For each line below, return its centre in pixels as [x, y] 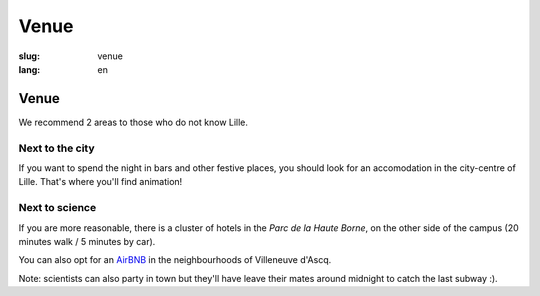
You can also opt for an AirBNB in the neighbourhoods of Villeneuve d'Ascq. [175, 260]
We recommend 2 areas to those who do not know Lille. [133, 122]
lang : [29, 69]
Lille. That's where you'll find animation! [100, 182]
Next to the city [56, 148]
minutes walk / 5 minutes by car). [87, 241]
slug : [29, 56]
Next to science [57, 208]
